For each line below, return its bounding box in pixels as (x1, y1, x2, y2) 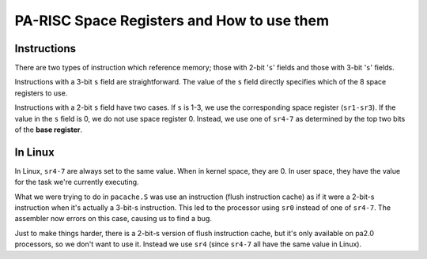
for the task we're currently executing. (14, 178, 139, 187)
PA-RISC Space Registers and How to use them (14, 12, 330, 29)
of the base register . (14, 125, 83, 134)
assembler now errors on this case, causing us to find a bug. (14, 214, 213, 223)
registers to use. (14, 88, 68, 98)
